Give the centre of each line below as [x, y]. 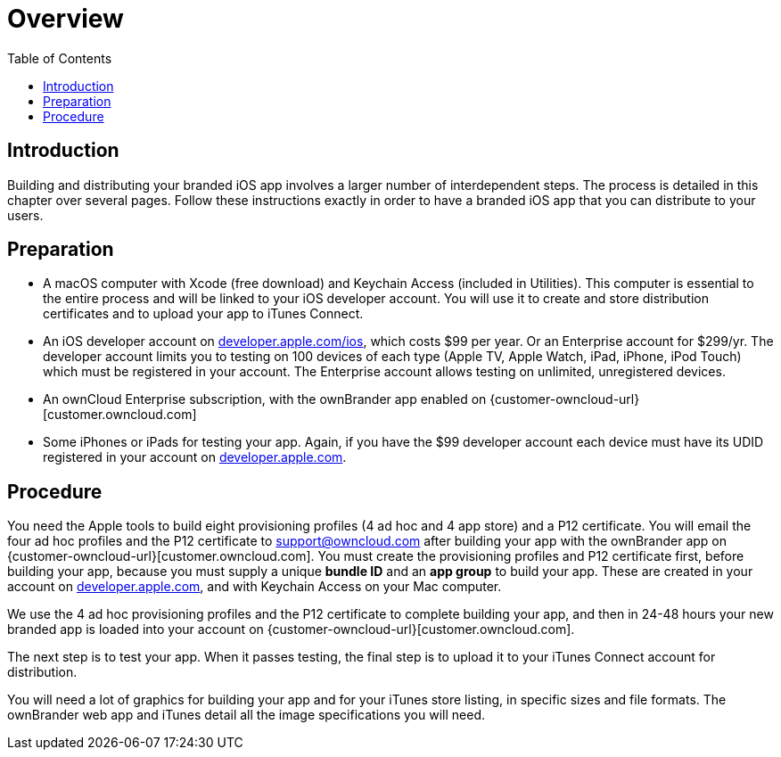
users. [25, 215]
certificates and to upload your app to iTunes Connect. [203, 314]
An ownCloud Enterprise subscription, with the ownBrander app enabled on [265, 399]
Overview [66, 19]
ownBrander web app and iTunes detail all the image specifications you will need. [246, 715]
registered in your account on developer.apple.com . [195, 457]
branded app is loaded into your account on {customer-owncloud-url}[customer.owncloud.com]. [291, 629]
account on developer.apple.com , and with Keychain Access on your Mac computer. [255, 587]
